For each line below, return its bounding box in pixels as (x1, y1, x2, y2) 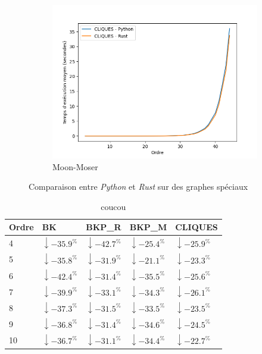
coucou (101, 200, 126, 212)
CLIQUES (175, 221, 218, 233)
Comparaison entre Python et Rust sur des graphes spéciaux (29, 180, 248, 193)
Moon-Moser (52, 160, 98, 173)
